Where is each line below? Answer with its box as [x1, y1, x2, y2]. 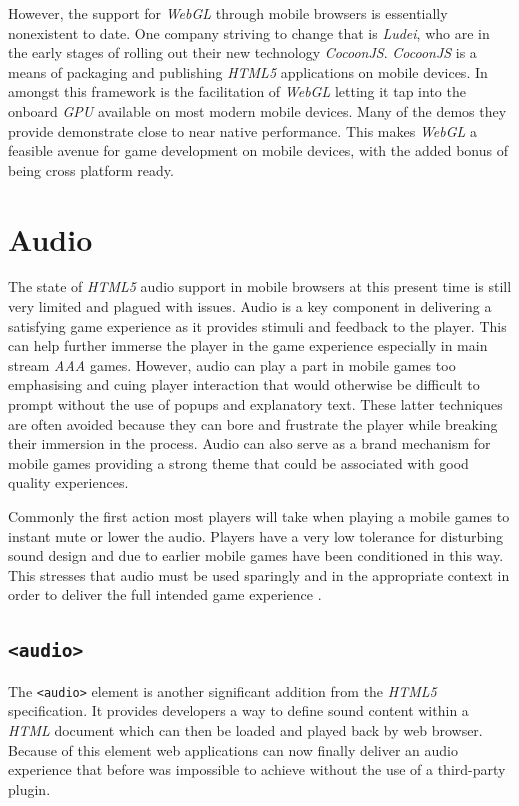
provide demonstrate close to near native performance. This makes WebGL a [8, 120, 477, 141]
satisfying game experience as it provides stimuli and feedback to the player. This [8, 315, 507, 336]
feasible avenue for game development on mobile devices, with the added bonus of [8, 140, 508, 161]
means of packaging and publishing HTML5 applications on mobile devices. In [8, 61, 488, 82]
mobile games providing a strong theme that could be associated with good [8, 452, 469, 473]
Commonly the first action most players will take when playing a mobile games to [8, 506, 510, 526]
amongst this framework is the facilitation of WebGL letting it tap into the [8, 81, 466, 102]
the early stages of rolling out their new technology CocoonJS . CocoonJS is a [8, 42, 477, 63]
